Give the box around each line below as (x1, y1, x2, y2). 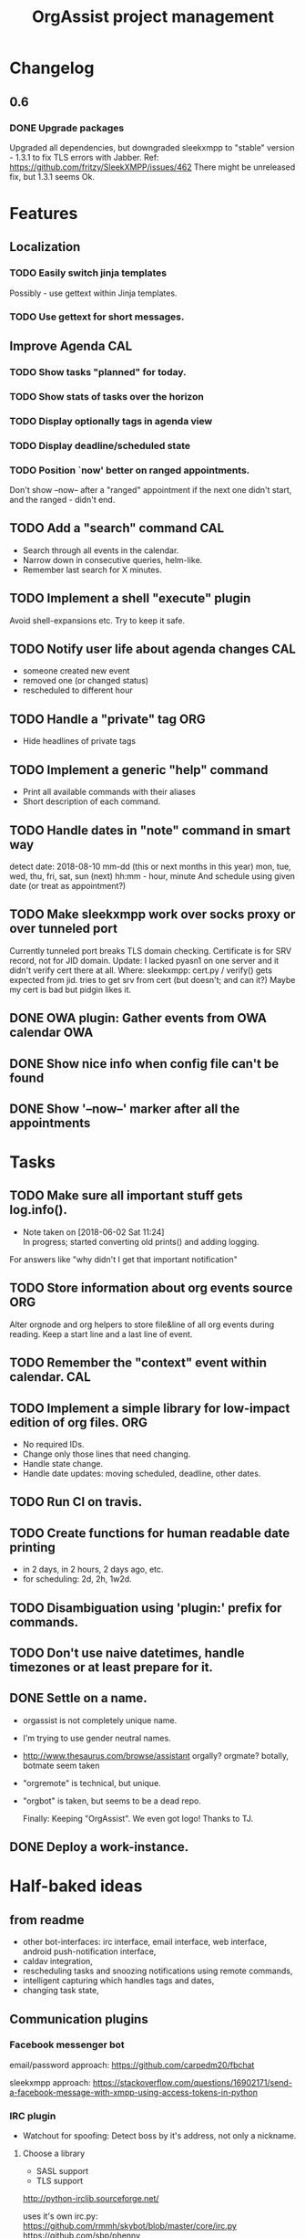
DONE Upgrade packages (9, 121, 125, 134)
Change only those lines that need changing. (22, 1448, 191, 1459)
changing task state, (22, 1985, 100, 1996)
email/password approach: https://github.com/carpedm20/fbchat (9, 2059, 255, 2070)
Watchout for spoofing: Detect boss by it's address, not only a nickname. (22, 2130, 297, 2141)
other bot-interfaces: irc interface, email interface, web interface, (22, 1937, 267, 1948)
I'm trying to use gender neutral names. (22, 1732, 171, 1743)
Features (9, 204, 78, 225)
